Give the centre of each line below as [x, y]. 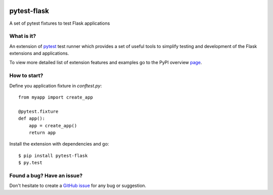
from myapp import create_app [56, 97]
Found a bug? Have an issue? [46, 175]
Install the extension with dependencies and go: [59, 144]
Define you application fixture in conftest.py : [56, 85]
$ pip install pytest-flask [53, 156]
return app [42, 132]
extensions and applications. [39, 54]
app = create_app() [53, 126]
